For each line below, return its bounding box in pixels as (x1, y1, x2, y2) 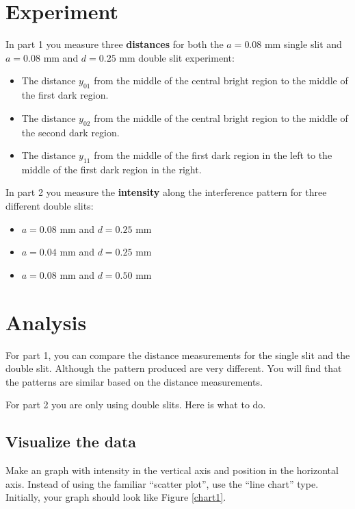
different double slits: (5, 199, 94, 213)
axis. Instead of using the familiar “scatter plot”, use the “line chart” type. (5, 476, 319, 491)
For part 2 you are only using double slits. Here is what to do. (5, 397, 266, 412)
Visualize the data (5, 431, 137, 452)
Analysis (5, 308, 87, 336)
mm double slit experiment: (119, 50, 235, 64)
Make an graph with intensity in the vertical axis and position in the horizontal (5, 463, 339, 477)
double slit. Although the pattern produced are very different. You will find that (5, 361, 342, 375)
